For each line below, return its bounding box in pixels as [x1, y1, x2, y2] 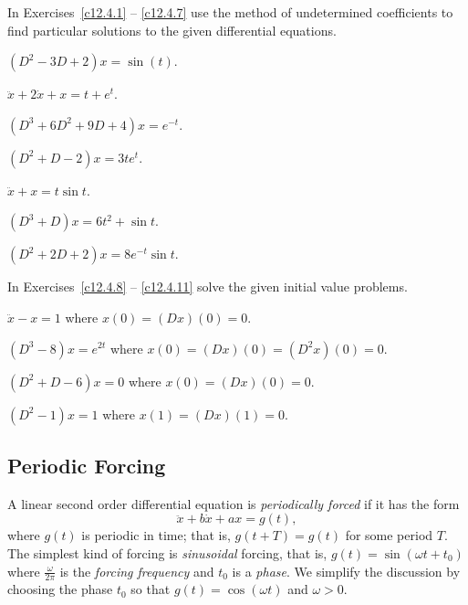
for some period [345, 525, 433, 545]
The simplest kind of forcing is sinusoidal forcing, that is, [7, 543, 328, 562]
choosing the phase [7, 579, 113, 599]
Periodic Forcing [7, 451, 166, 479]
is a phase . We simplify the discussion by [232, 561, 461, 580]
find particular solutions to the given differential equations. [7, 20, 337, 39]
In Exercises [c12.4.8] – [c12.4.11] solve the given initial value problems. [7, 277, 408, 296]
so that [130, 579, 171, 599]
